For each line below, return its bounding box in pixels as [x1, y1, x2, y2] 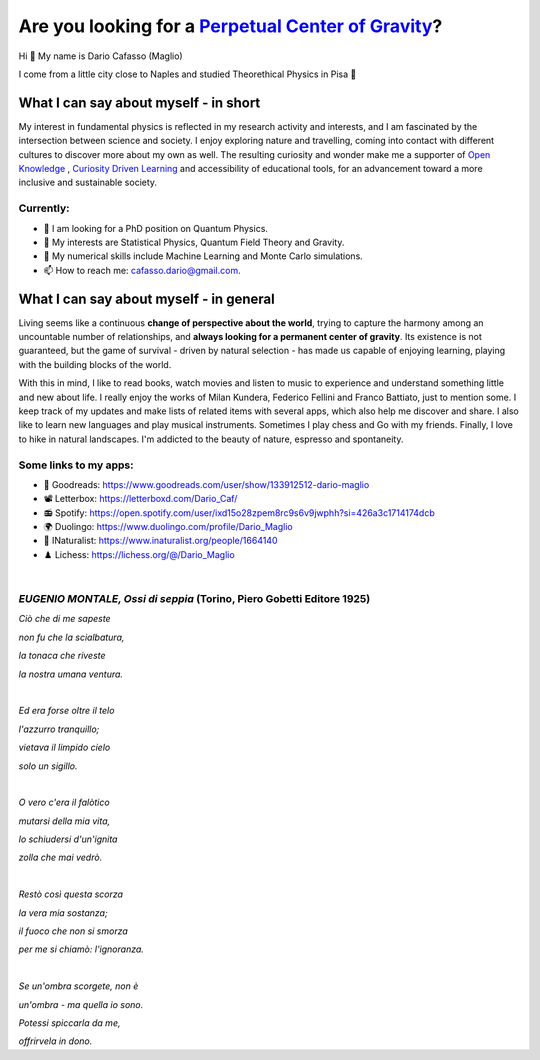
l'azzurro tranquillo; [18, 723, 100, 735]
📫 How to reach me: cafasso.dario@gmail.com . [43, 264, 241, 276]
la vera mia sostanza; [18, 906, 109, 919]
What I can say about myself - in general [18, 290, 275, 307]
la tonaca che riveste [18, 650, 106, 662]
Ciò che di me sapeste [18, 613, 111, 625]
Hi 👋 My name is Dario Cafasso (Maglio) [18, 50, 184, 62]
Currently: [18, 201, 70, 215]
